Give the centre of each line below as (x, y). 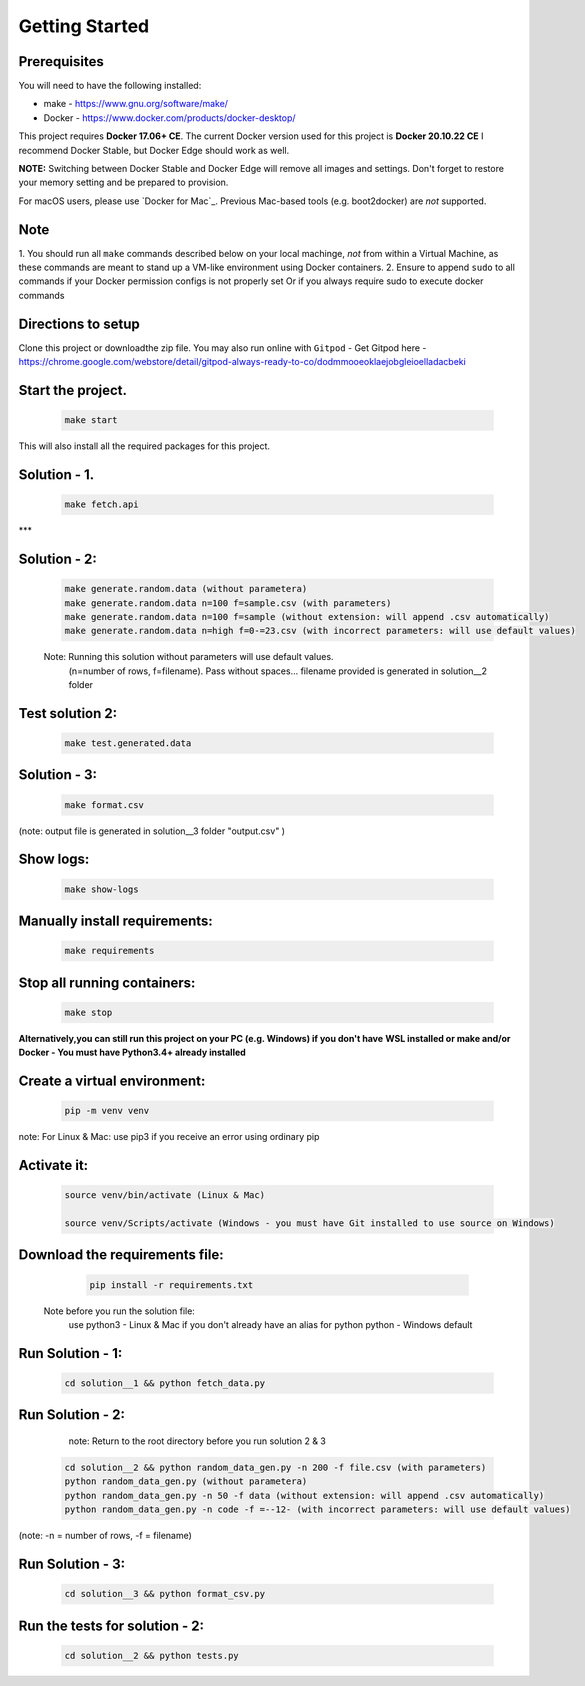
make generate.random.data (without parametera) (186, 589)
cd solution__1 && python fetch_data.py (164, 1383)
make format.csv (104, 804)
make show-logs (101, 889)
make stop (88, 1012)
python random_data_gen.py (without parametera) (186, 1481)
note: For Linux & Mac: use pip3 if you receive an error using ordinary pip (169, 1137)
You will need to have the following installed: (110, 86)
